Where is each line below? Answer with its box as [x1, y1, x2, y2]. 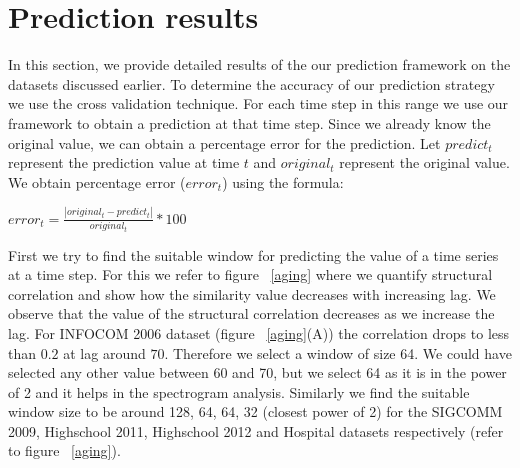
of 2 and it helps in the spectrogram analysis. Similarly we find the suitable [8, 381, 470, 402]
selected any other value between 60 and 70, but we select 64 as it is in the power [8, 362, 507, 383]
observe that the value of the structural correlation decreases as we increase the [8, 303, 495, 324]
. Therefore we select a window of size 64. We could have [164, 342, 512, 363]
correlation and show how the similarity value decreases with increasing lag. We [8, 283, 496, 304]
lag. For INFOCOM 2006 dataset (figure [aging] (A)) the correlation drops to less [8, 322, 510, 343]
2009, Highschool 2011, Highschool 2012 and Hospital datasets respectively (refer [8, 420, 504, 441]
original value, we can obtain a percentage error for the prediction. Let [8, 132, 441, 153]
